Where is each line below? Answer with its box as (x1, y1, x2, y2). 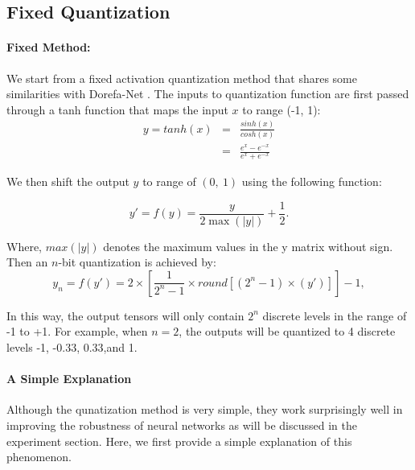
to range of (142, 173, 196, 189)
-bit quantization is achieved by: (58, 254, 216, 270)
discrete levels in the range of (262, 307, 407, 324)
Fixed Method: (6, 39, 91, 56)
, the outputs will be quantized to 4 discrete (179, 323, 396, 340)
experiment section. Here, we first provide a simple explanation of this (6, 432, 352, 449)
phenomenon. (6, 448, 72, 465)
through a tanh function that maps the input (6, 101, 228, 117)
